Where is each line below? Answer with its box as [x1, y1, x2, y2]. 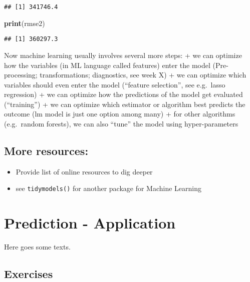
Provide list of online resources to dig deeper [16, 166, 153, 176]
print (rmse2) [4, 17, 45, 28]
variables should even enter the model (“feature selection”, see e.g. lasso [4, 79, 225, 89]
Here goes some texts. [4, 241, 71, 252]
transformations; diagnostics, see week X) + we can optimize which [40, 69, 246, 80]
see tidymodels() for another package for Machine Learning [16, 183, 202, 193]
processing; [4, 69, 38, 80]
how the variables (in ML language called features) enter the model [4, 59, 210, 70]
